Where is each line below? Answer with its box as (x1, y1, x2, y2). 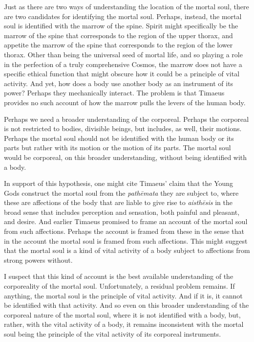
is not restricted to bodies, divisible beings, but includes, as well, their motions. (4, 123, 242, 134)
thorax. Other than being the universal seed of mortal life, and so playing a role (4, 49, 243, 59)
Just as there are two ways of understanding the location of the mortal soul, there (4, 1, 249, 11)
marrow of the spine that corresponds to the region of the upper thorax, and (4, 30, 233, 40)
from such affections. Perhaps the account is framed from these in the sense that (4, 226, 245, 236)
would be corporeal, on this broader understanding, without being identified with (4, 152, 247, 162)
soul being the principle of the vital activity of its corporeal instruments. (4, 329, 221, 339)
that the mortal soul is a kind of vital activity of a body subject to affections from (4, 245, 250, 255)
